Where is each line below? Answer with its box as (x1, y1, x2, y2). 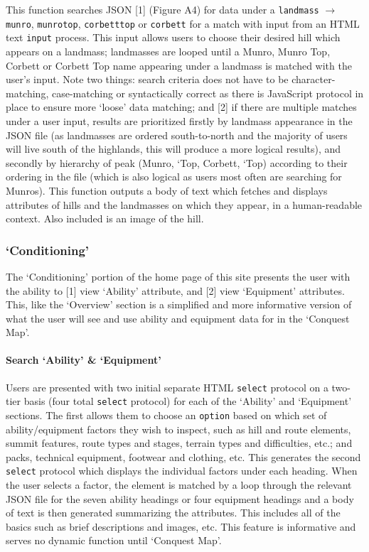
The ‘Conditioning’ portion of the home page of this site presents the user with (6, 269, 351, 283)
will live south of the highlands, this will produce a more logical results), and (6, 141, 341, 156)
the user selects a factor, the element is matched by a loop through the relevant (6, 477, 352, 492)
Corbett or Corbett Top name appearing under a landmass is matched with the (6, 58, 352, 72)
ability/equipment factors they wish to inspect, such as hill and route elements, (6, 421, 351, 436)
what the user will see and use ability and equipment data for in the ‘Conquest (6, 310, 350, 325)
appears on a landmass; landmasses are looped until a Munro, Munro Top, (6, 43, 331, 58)
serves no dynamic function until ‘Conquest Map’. (6, 533, 222, 548)
